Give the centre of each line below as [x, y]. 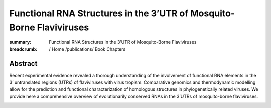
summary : [20, 42]
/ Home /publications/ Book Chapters [87, 49]
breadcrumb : [23, 49]
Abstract [23, 64]
